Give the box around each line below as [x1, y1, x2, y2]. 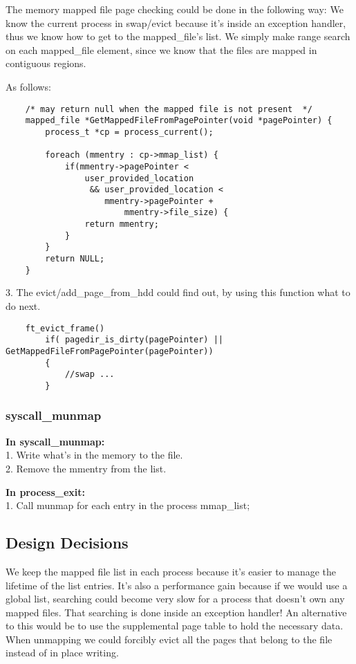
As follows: [6, 79, 51, 93]
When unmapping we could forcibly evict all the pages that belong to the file [6, 631, 332, 646]
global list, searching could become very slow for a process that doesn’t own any [6, 591, 345, 606]
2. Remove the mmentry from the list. [6, 461, 167, 475]
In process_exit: [6, 484, 85, 499]
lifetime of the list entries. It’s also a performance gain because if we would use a [6, 578, 348, 592]
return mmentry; [84, 219, 159, 230]
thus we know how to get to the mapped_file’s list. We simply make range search [6, 29, 350, 44]
